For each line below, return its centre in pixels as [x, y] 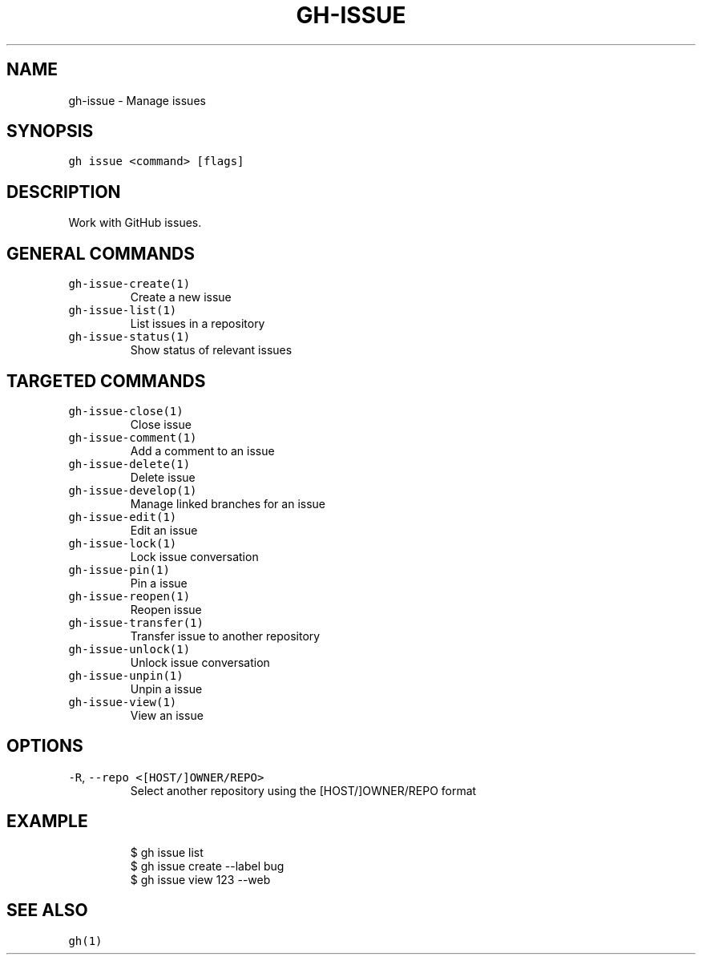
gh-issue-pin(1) [119, 569]
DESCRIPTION [64, 192]
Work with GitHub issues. [135, 223]
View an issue [167, 715]
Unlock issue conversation [200, 662]
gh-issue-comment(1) [133, 437]
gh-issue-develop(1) [133, 490]
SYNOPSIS [50, 131]
